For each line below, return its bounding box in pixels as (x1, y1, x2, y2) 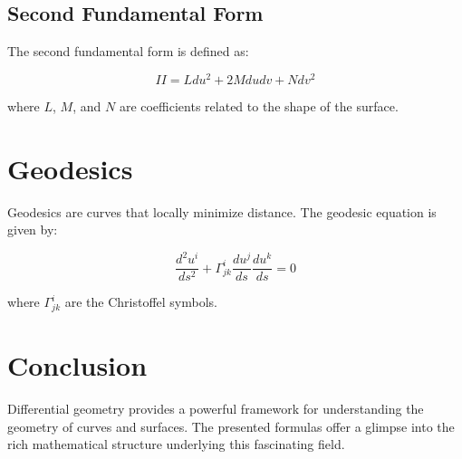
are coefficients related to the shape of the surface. (119, 96, 399, 115)
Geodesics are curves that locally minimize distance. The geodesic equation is (7, 202, 437, 221)
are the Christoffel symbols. (64, 292, 218, 311)
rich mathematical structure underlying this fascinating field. (7, 435, 345, 454)
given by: (7, 220, 58, 239)
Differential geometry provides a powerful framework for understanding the (7, 399, 424, 418)
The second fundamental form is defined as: (7, 42, 249, 61)
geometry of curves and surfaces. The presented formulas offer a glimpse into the (7, 416, 455, 435)
